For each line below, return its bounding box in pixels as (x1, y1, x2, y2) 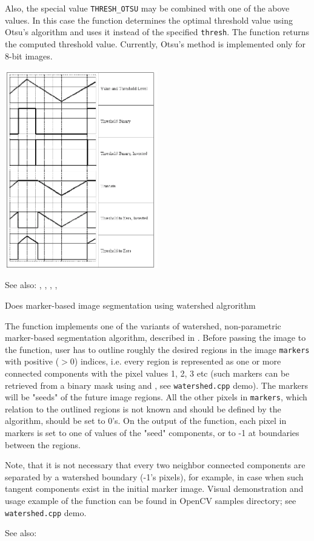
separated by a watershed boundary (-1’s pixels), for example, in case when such (5, 470, 304, 483)
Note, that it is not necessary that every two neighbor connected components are (5, 459, 306, 471)
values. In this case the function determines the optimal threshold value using (5, 13, 293, 26)
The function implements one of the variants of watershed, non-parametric (5, 319, 281, 332)
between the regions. (5, 438, 81, 451)
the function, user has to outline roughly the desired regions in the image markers (5, 343, 310, 355)
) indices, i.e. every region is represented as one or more (74, 355, 281, 368)
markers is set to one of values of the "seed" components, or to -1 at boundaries (5, 426, 299, 439)
